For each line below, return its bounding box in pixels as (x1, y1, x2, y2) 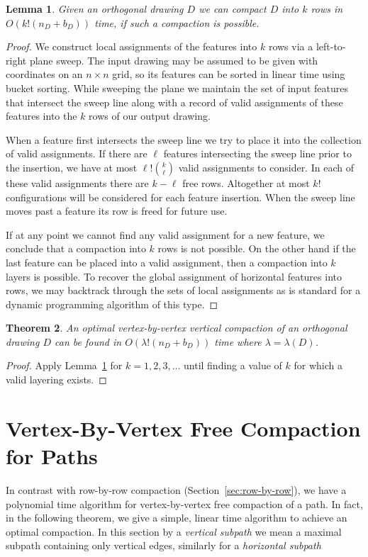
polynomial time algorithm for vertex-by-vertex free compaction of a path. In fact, (6, 496, 363, 511)
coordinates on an (6, 67, 83, 81)
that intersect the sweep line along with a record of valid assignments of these (6, 94, 343, 109)
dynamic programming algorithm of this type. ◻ (6, 296, 218, 311)
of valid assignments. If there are (6, 146, 147, 161)
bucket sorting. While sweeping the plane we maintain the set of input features (6, 80, 348, 95)
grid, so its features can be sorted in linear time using (112, 67, 345, 81)
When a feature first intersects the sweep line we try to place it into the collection (6, 132, 362, 147)
